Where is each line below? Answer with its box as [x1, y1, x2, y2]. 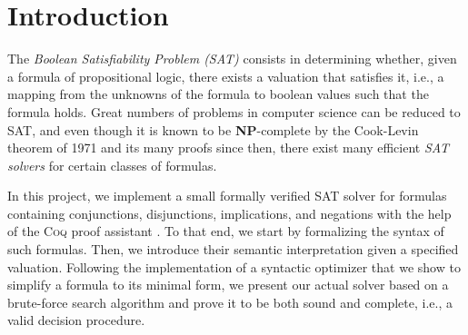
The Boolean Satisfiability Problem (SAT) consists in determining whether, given [7, 49, 457, 68]
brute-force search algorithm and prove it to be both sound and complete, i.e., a [7, 292, 453, 311]
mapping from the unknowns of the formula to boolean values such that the [7, 84, 429, 103]
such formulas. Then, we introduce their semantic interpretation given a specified [7, 240, 459, 259]
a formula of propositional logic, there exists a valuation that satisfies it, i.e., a [7, 66, 444, 85]
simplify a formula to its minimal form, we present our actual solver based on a [7, 275, 449, 294]
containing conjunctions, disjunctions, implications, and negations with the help [7, 203, 452, 222]
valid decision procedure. [7, 310, 145, 330]
